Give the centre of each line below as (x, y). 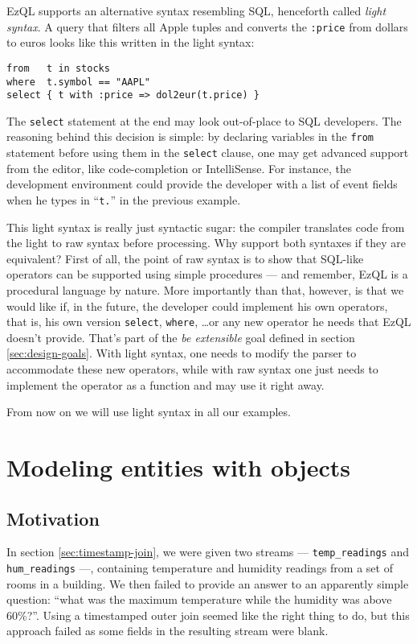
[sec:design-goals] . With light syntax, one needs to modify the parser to (182, 353)
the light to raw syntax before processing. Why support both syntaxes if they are (206, 243)
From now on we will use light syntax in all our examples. (149, 412)
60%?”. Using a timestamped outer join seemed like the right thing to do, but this (208, 615)
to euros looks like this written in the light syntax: (131, 42)
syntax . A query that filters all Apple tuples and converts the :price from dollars (207, 26)
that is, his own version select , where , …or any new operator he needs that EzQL (209, 322)
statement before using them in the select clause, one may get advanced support (208, 153)
